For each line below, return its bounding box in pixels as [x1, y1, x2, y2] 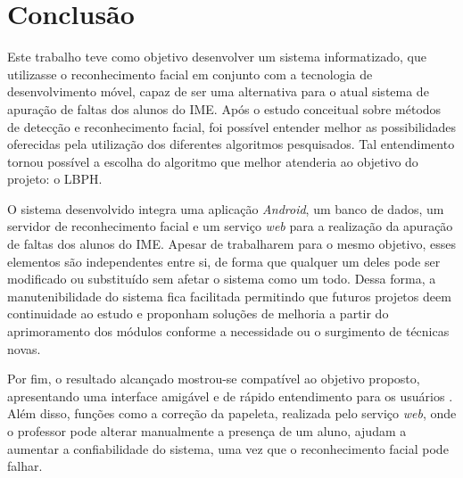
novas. [7, 339, 41, 358]
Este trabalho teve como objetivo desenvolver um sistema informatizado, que [7, 47, 426, 66]
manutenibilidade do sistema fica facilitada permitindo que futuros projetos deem [7, 286, 451, 305]
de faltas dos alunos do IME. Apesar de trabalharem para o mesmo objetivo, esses [7, 235, 456, 253]
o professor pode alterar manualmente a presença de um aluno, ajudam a [7, 422, 407, 440]
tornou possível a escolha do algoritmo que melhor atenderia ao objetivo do [7, 152, 418, 170]
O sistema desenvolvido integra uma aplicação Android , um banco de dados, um [7, 199, 444, 218]
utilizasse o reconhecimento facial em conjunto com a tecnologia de [7, 64, 373, 83]
